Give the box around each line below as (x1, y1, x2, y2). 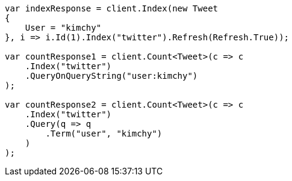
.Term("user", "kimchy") (45, 129, 163, 138)
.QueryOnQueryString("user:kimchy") (25, 71, 198, 81)
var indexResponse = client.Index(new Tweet (5, 4, 219, 13)
